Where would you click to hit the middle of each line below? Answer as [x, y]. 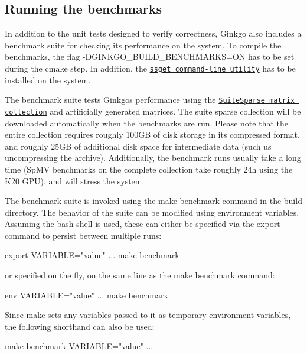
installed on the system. [48, 79]
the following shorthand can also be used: [80, 326]
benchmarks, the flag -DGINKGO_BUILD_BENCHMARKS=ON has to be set [150, 56]
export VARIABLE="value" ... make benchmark [92, 255]
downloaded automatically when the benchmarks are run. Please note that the [146, 123]
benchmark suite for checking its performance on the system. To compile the [143, 45]
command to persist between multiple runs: [83, 235]
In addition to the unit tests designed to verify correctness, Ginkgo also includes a [153, 33]
